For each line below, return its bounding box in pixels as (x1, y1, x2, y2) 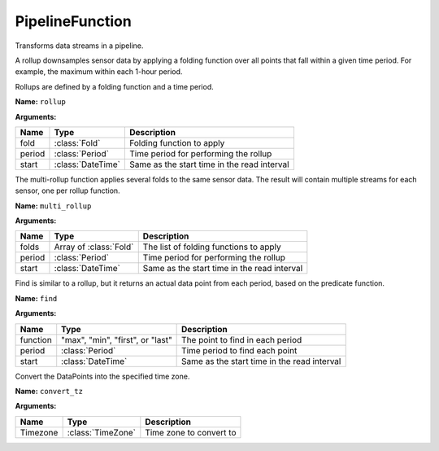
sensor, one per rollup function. (15, 186, 121, 195)
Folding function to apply (128, 137, 225, 148)
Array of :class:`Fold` (54, 241, 134, 252)
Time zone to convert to (145, 427, 237, 438)
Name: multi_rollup (15, 200, 92, 211)
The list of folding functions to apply (142, 241, 282, 252)
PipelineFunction (15, 12, 132, 30)
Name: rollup (15, 97, 67, 107)
